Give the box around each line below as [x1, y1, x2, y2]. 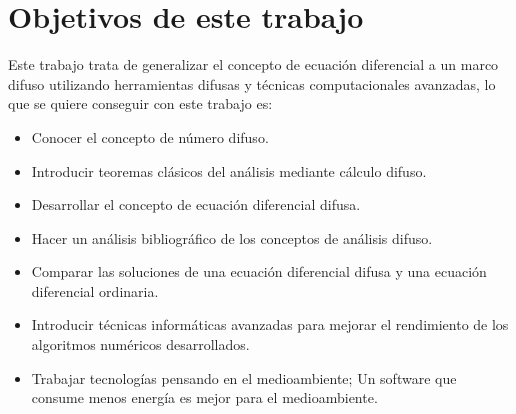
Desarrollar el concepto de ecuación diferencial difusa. [31, 194, 361, 215]
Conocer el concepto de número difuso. [31, 126, 269, 147]
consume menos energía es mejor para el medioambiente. [31, 387, 378, 408]
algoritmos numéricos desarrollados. [31, 334, 250, 355]
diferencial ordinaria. [31, 280, 159, 301]
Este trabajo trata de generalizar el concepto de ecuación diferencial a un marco [8, 54, 499, 75]
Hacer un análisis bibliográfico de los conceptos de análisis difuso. [31, 227, 433, 248]
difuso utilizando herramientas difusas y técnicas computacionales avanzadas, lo [8, 73, 496, 94]
